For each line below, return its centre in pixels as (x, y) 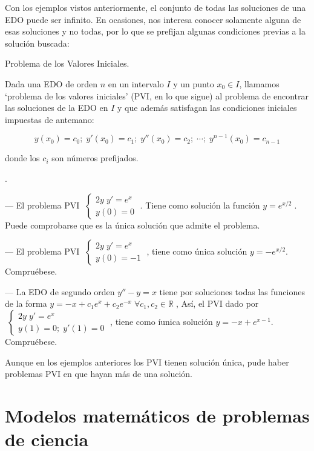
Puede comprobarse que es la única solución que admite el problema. (132, 225)
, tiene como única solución (197, 251)
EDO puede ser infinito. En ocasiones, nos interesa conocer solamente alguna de (153, 19)
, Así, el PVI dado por (217, 303)
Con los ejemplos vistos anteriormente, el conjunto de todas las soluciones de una (155, 7)
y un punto (194, 83)
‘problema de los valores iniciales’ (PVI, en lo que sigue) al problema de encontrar (157, 95)
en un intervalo (136, 83)
